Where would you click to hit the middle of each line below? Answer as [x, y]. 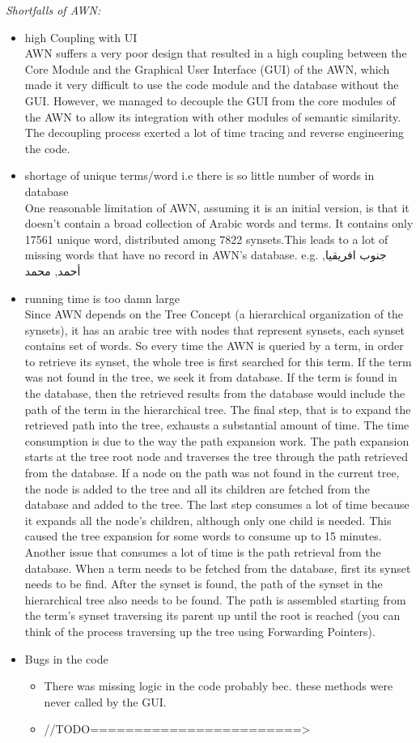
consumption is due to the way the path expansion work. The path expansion [217, 440]
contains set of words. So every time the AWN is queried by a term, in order [214, 346]
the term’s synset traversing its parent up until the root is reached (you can [212, 615]
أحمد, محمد [53, 270]
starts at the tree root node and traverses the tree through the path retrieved [216, 457]
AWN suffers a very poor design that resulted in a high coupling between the [216, 53]
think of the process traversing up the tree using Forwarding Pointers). [200, 631]
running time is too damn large [102, 298]
